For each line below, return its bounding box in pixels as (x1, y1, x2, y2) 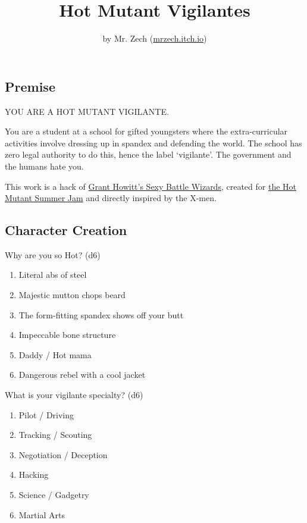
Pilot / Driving (18, 408, 74, 421)
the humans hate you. (5, 159, 84, 172)
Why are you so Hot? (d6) (5, 248, 101, 261)
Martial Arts (18, 508, 65, 521)
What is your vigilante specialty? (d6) (5, 389, 143, 401)
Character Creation (5, 221, 127, 239)
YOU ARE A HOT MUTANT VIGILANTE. (5, 105, 169, 117)
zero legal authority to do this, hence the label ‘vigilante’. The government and (5, 148, 292, 161)
